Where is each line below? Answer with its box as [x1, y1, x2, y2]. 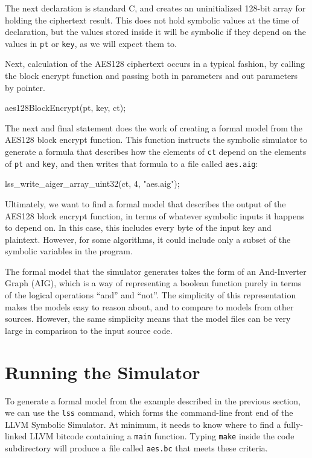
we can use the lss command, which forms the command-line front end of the [5, 406, 293, 419]
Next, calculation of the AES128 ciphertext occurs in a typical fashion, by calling [5, 57, 305, 70]
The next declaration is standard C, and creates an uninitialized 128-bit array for [5, 2, 306, 14]
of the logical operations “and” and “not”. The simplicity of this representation [5, 289, 296, 301]
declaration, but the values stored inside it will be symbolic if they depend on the [5, 25, 306, 38]
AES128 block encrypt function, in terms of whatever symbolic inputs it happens [5, 209, 305, 222]
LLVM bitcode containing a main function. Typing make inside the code [30, 430, 294, 442]
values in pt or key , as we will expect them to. [5, 37, 177, 49]
